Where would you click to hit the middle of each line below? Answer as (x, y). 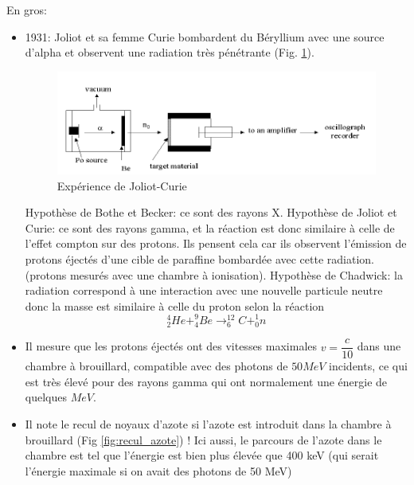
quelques (46, 397)
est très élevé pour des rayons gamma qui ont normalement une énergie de (206, 381)
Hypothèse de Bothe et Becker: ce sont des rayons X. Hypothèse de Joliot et (211, 212)
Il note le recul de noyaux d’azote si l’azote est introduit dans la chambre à (208, 423)
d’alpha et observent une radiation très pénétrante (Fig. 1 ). (170, 52)
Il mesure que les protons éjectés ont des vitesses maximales (171, 346)
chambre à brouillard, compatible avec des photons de (156, 366)
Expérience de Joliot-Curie (122, 185)
